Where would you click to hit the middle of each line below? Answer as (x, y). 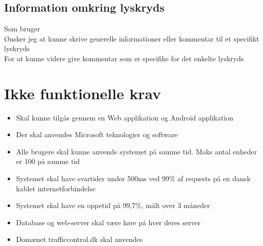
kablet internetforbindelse (56, 188)
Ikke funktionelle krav (83, 93)
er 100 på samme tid (48, 161)
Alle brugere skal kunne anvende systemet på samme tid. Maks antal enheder (136, 151)
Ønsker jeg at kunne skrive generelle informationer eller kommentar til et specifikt (132, 38)
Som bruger (22, 29)
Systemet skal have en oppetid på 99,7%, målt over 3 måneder (113, 205)
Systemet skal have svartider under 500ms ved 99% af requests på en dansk (133, 178)
